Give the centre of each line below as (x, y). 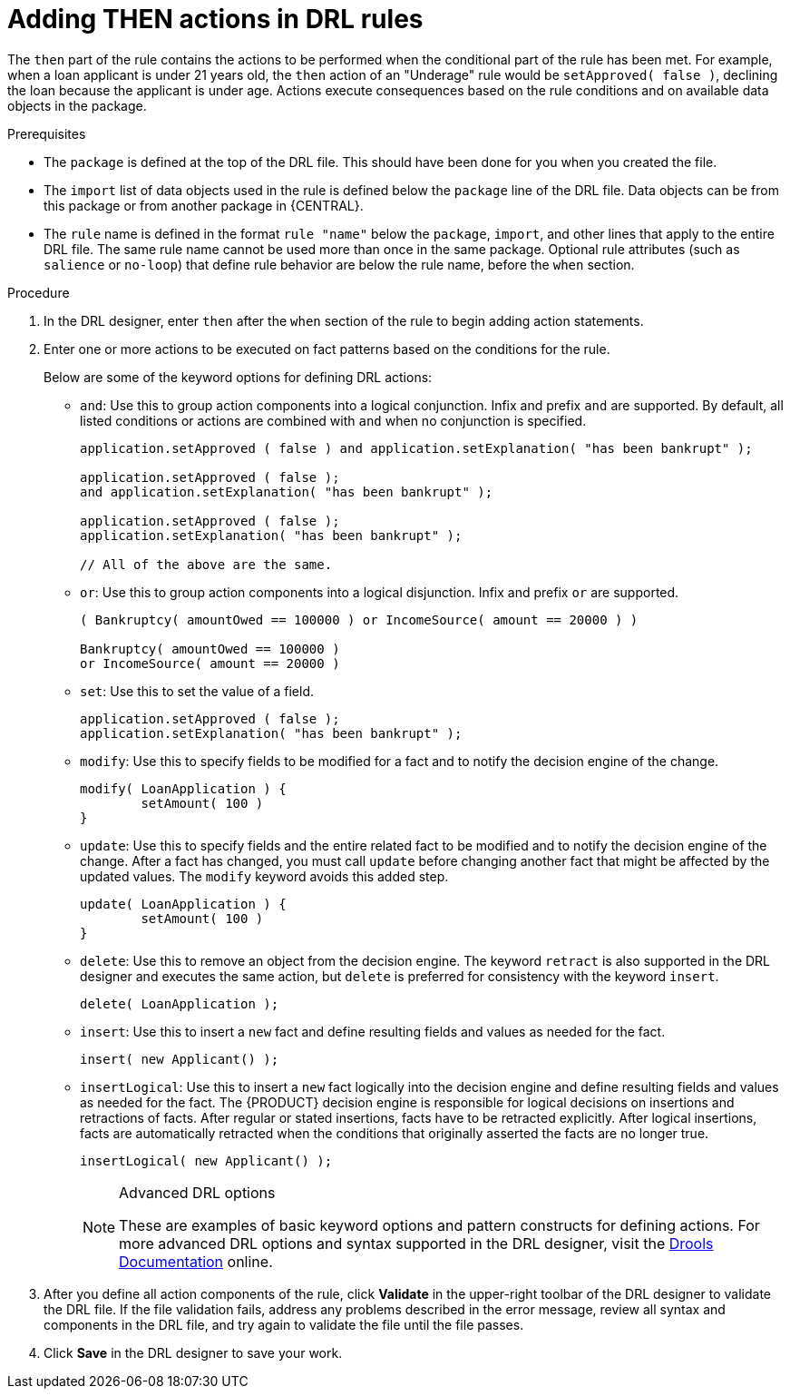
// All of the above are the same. (206, 564)
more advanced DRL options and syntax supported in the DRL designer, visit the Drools (416, 1243)
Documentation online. (196, 1261)
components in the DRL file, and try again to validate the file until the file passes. (284, 1324)
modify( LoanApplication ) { (183, 788)
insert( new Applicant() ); (180, 1059)
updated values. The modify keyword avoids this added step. (264, 876)
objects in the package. (77, 105)
